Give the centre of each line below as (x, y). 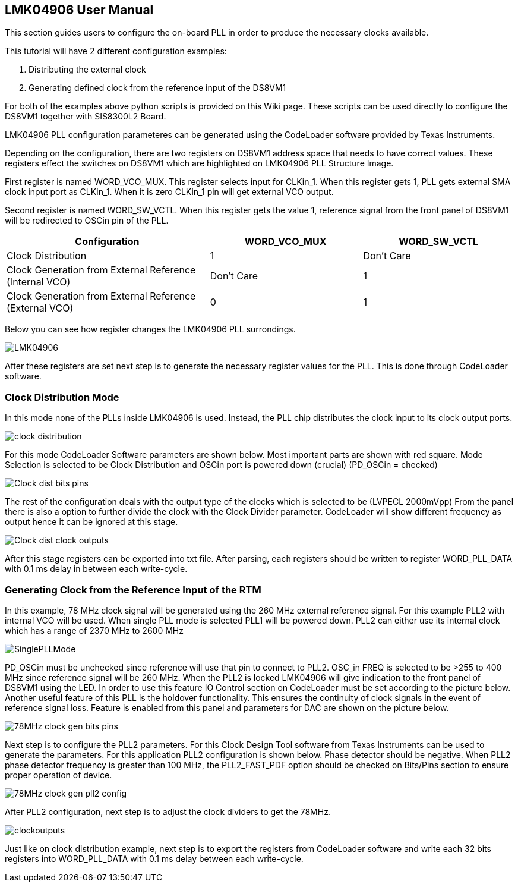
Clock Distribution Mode (62, 397)
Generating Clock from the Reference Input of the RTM (133, 589)
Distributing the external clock (87, 70)
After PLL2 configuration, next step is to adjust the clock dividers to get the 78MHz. (168, 811)
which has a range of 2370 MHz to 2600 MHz (94, 630)
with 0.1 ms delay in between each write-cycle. (96, 569)
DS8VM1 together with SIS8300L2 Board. (86, 117)
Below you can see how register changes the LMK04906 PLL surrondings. (150, 329)
